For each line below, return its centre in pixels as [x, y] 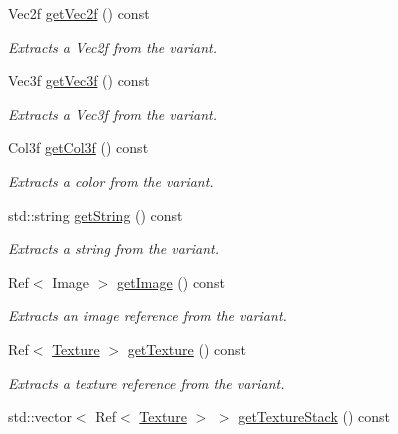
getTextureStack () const [314, 416]
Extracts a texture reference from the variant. [146, 382]
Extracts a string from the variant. [114, 248]
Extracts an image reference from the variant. [147, 315]
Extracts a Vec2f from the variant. [113, 46]
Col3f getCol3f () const [78, 147]
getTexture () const [186, 348]
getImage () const [171, 281]
